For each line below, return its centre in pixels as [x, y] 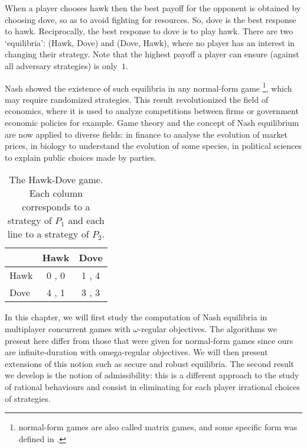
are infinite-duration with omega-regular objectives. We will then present [136, 352]
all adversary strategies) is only [61, 65]
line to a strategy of [48, 234]
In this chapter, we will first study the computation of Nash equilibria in [136, 317]
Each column [56, 193]
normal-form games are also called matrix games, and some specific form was [158, 427]
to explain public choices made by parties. [81, 157]
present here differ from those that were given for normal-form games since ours [149, 340]
